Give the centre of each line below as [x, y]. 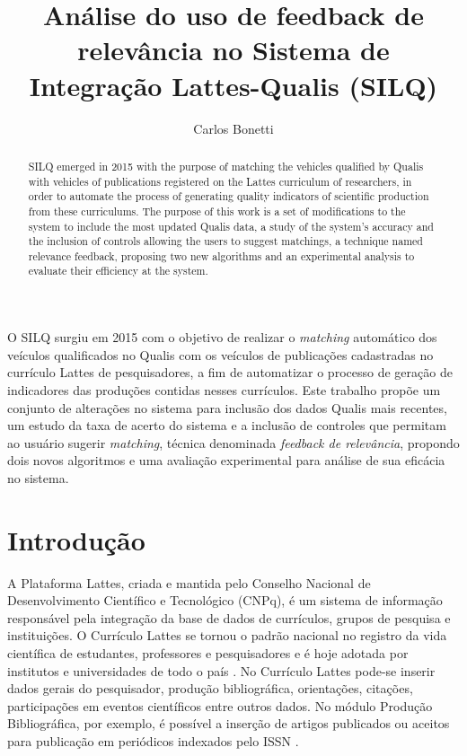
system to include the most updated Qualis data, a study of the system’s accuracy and [231, 226]
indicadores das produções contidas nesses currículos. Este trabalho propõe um [224, 389]
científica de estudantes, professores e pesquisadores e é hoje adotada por [208, 652]
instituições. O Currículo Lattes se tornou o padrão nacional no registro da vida [227, 635]
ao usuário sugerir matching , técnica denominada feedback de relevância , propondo [233, 442]
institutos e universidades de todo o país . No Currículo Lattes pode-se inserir [221, 670]
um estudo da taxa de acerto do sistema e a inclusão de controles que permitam [227, 425]
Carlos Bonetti [233, 128]
